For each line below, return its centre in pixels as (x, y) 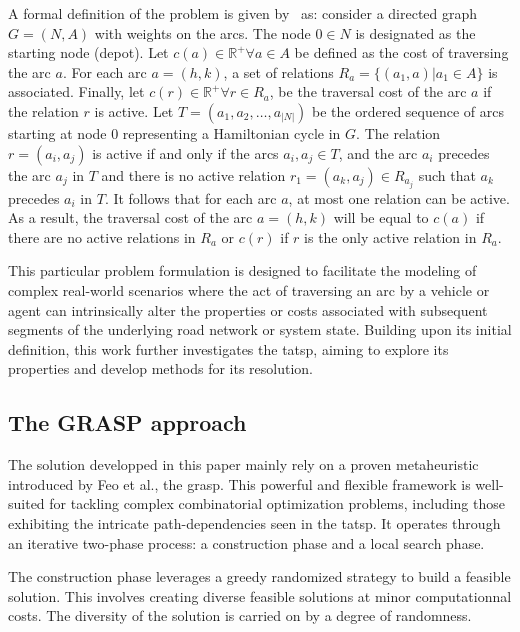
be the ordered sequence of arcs (408, 110)
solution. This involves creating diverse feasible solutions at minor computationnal (260, 595)
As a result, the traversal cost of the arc (130, 217)
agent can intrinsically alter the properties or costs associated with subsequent (248, 309)
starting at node (57, 132)
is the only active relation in (390, 236)
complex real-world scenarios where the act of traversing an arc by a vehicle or (249, 290)
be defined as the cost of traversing (401, 52)
